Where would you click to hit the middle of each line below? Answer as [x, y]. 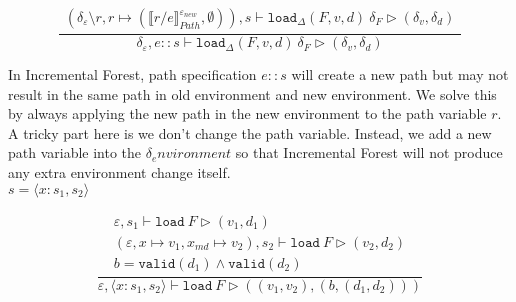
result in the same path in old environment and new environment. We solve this [252, 93]
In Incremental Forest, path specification [132, 74]
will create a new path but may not [400, 74]
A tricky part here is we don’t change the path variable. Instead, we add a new [250, 132]
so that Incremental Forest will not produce [369, 152]
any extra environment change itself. [119, 172]
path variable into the [75, 152]
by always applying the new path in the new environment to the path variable [247, 113]
